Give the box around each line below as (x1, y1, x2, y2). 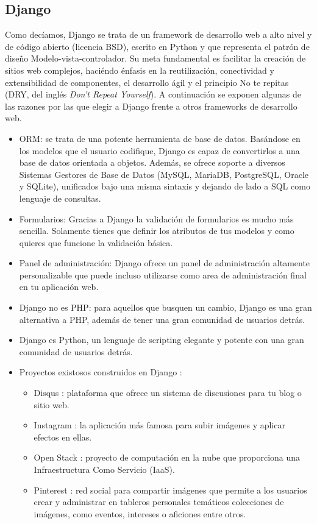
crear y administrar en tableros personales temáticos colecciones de (34, 495, 284, 508)
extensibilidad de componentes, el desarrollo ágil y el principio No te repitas (5, 76, 289, 88)
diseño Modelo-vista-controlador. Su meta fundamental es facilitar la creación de (5, 52, 306, 65)
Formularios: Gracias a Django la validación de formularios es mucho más (19, 212, 294, 225)
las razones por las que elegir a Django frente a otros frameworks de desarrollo (5, 99, 297, 112)
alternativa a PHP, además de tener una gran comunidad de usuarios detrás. (19, 313, 305, 325)
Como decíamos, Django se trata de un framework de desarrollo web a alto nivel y (5, 28, 312, 41)
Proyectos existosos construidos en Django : (19, 366, 182, 378)
